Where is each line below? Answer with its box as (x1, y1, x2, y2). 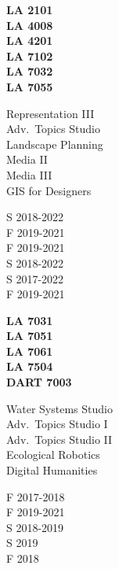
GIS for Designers (6, 182, 92, 198)
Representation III (6, 105, 95, 121)
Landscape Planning (6, 135, 103, 152)
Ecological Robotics (6, 446, 100, 463)
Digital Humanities (6, 462, 98, 478)
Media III (6, 166, 52, 183)
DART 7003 (6, 374, 72, 390)
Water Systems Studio (6, 400, 113, 416)
